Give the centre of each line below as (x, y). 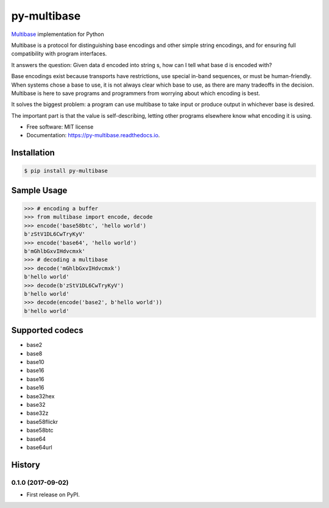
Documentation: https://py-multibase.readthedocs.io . (93, 135)
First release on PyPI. (53, 495)
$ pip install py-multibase (66, 171)
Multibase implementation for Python (58, 34)
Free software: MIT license (60, 127)
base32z (37, 413)
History (26, 464)
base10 (36, 362)
